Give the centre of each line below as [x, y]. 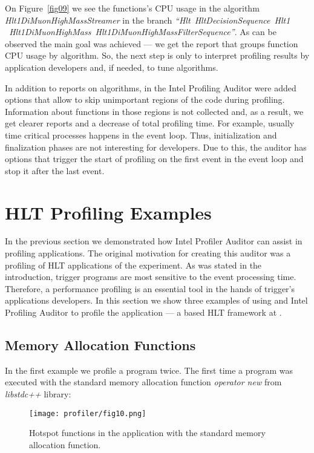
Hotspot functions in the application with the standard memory [147, 433]
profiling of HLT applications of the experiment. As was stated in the [133, 265]
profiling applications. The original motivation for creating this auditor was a [148, 253]
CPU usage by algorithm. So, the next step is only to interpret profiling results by [157, 55]
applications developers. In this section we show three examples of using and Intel [156, 300]
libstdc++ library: [38, 393]
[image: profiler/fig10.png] [88, 413]
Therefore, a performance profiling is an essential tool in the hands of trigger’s [150, 288]
